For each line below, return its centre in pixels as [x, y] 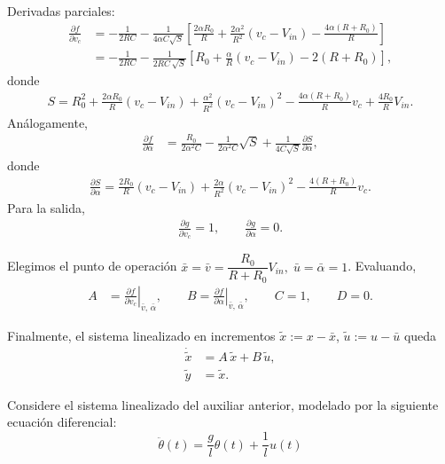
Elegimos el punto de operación [92, 266]
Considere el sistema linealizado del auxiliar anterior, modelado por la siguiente [223, 404]
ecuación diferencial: [62, 422]
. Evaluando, [382, 266]
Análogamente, [47, 122]
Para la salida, [46, 207]
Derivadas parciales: [61, 11]
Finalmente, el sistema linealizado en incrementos [141, 335]
